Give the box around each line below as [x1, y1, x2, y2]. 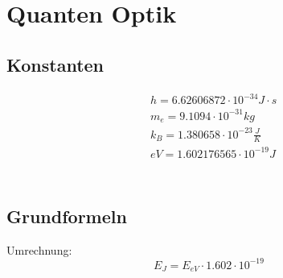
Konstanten [6, 52, 105, 77]
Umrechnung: [6, 241, 72, 258]
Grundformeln [6, 204, 127, 228]
